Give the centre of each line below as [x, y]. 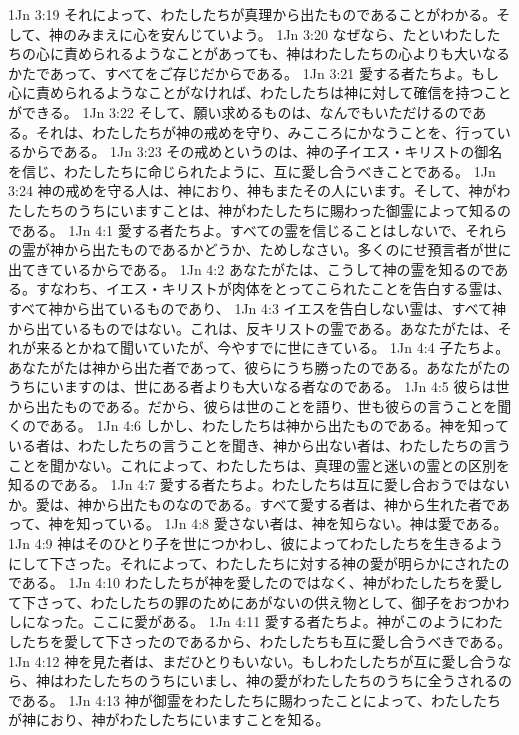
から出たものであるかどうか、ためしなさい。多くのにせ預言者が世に [287, 249]
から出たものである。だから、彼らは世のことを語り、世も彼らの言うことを [253, 405]
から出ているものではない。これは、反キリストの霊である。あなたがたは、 [253, 327]
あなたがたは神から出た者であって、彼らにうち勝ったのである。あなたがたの [259, 366]
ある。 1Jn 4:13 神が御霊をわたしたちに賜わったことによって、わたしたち [261, 699]
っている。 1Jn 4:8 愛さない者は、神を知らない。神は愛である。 [299, 523]
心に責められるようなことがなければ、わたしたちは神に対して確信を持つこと [260, 92]
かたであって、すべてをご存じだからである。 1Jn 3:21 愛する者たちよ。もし [253, 72]
